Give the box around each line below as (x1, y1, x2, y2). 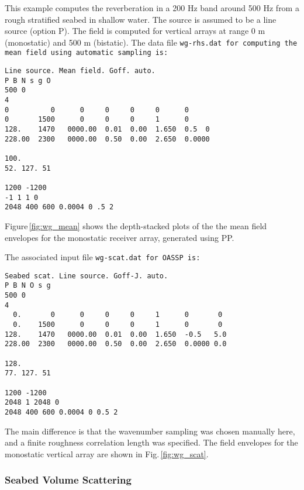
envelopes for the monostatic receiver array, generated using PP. (5, 231, 234, 243)
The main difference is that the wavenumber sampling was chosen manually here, (5, 425, 295, 437)
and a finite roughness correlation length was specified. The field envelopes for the (5, 436, 298, 448)
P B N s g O (5, 76, 51, 85)
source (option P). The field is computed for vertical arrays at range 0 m (5, 25, 265, 37)
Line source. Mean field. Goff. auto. (5, 67, 156, 75)
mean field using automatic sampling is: (5, 49, 168, 57)
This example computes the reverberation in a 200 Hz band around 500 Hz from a (5, 2, 299, 13)
